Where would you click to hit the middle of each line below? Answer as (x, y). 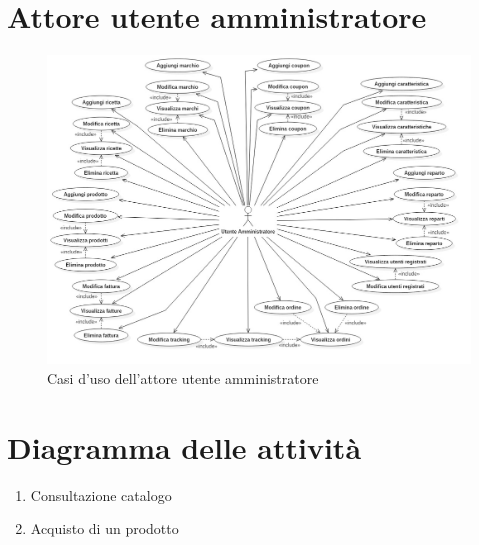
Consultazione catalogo (101, 494)
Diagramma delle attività (184, 446)
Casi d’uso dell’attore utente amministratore (183, 378)
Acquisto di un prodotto (104, 528)
